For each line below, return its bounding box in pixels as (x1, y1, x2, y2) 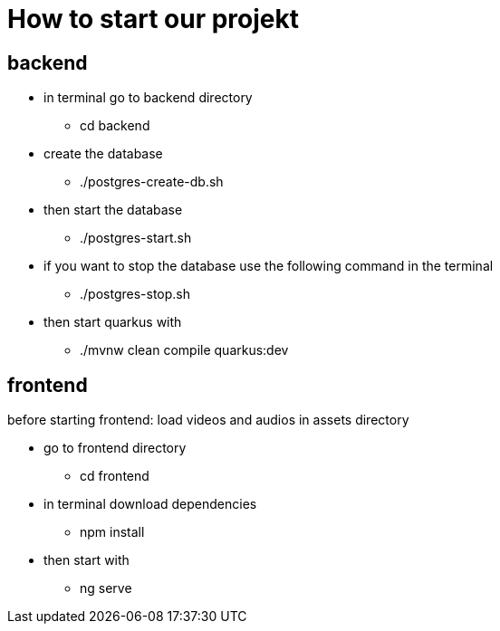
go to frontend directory (43, 440, 187, 456)
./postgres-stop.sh (80, 286, 190, 302)
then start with (43, 552, 130, 569)
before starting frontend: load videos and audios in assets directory (7, 412, 409, 428)
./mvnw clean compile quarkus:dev (80, 342, 289, 359)
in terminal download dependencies (43, 496, 257, 512)
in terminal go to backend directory (43, 90, 253, 106)
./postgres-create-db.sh (80, 174, 224, 190)
